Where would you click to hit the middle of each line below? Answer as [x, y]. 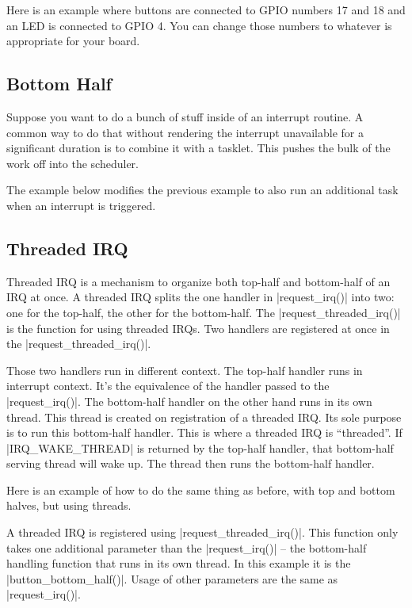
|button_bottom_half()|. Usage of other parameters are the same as [172, 578]
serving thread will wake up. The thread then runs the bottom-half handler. [191, 463]
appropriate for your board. [73, 41]
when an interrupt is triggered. [81, 205]
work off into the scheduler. [72, 163]
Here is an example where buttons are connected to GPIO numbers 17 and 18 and [206, 10]
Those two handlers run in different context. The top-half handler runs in [185, 370]
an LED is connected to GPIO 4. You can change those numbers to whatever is [199, 25]
